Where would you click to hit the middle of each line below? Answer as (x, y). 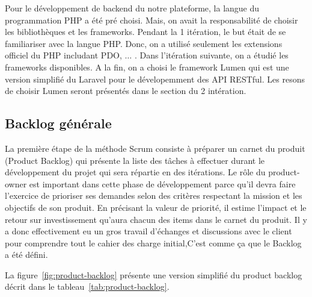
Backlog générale (58, 123)
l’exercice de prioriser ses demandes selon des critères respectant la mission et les (154, 195)
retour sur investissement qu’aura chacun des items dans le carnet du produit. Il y (156, 219)
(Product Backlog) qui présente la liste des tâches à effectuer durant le (135, 160)
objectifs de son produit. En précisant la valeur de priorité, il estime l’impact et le (156, 207)
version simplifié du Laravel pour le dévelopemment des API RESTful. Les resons (155, 79)
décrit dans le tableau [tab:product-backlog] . (87, 286)
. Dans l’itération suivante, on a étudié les (211, 55)
